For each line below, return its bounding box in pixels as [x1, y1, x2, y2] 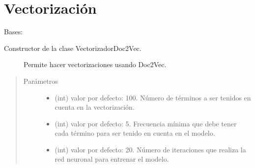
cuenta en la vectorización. [55, 102, 135, 112]
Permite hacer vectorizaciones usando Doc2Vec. [24, 59, 167, 70]
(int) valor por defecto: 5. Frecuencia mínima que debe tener [55, 118, 237, 128]
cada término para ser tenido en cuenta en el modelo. [55, 128, 215, 138]
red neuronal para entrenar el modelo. [55, 154, 169, 164]
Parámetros [23, 75, 58, 86]
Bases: [4, 26, 23, 37]
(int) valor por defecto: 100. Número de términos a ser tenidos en [55, 92, 251, 102]
